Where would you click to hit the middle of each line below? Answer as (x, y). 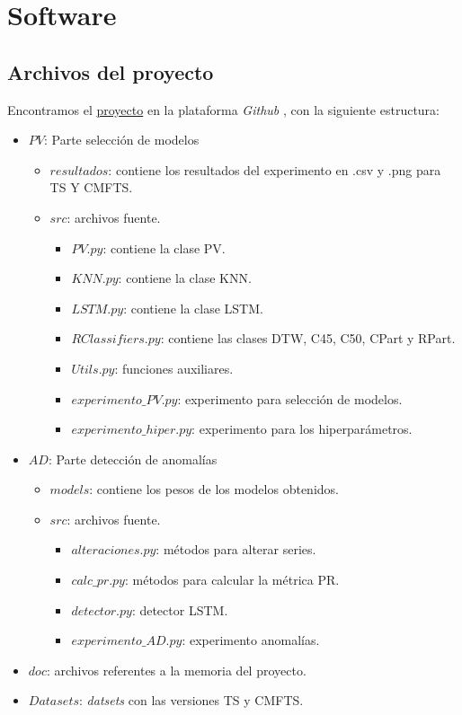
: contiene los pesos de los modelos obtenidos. (214, 489)
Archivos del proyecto (111, 71)
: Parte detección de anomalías (133, 459)
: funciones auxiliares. (174, 368)
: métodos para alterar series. (236, 549)
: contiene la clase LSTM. (193, 308)
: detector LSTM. (180, 609)
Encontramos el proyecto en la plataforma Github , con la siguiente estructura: (223, 109)
